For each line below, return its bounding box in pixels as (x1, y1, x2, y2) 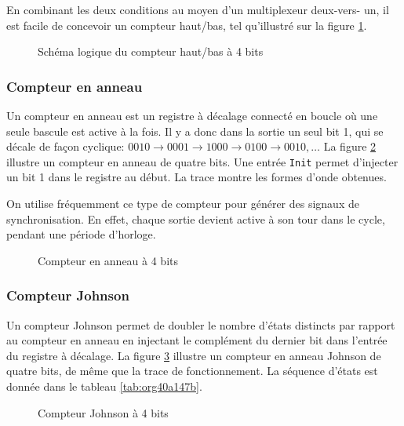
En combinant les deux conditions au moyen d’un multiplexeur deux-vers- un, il (6, 2, 389, 17)
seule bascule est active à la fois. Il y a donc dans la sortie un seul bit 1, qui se (6, 122, 384, 139)
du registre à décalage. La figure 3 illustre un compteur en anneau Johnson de (6, 347, 381, 363)
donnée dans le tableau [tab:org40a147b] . (6, 378, 202, 394)
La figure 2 (323, 138, 377, 155)
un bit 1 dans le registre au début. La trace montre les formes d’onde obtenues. (6, 169, 387, 185)
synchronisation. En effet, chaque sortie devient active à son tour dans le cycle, (6, 210, 385, 227)
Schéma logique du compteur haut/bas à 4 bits (38, 43, 264, 60)
